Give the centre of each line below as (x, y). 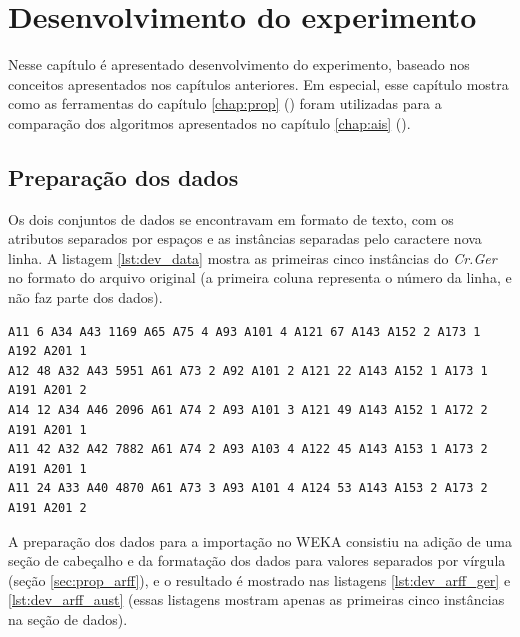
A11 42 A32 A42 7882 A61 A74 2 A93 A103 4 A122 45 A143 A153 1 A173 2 (248, 449)
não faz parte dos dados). (85, 297)
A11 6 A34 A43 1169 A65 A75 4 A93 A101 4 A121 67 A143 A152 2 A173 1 (244, 331)
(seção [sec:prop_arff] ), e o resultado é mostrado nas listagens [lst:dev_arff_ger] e (259, 579)
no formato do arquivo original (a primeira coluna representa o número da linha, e (260, 277)
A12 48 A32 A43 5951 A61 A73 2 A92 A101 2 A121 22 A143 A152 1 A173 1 (248, 370)
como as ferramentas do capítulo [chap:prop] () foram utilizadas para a (225, 103)
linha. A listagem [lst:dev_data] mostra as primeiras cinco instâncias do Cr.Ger (252, 257)
